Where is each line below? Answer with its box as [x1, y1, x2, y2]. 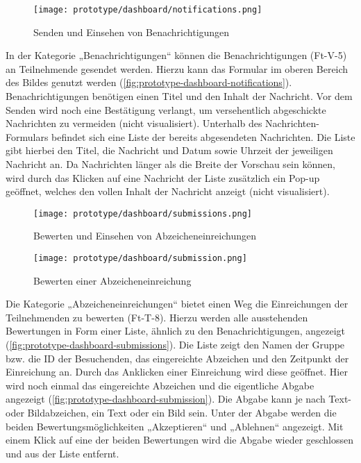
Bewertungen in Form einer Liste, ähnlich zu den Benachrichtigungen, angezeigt [6, 323, 346, 338]
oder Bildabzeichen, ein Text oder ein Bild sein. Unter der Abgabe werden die [6, 405, 337, 420]
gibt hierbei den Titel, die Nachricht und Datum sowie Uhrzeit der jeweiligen [6, 143, 333, 158]
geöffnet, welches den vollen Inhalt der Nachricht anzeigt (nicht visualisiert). [6, 184, 330, 199]
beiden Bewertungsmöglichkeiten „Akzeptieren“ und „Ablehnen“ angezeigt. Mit [6, 419, 344, 433]
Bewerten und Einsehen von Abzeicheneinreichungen [33, 228, 256, 243]
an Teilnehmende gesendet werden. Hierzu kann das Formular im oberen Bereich [6, 61, 349, 76]
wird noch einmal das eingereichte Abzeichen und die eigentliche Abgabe [6, 378, 314, 392]
